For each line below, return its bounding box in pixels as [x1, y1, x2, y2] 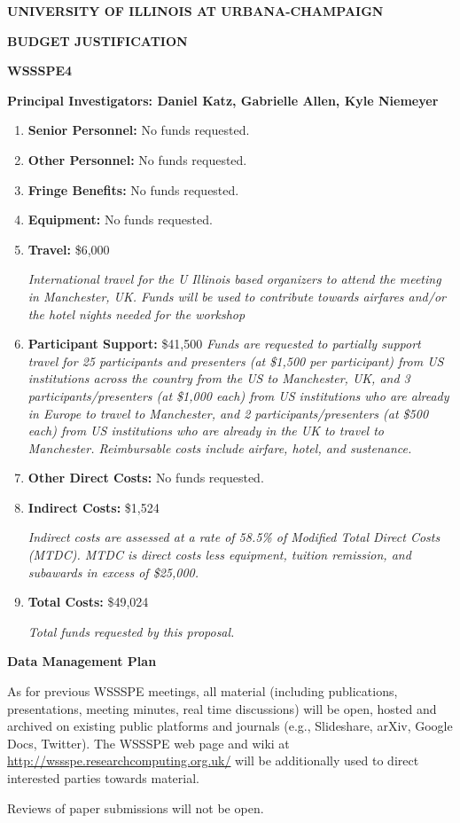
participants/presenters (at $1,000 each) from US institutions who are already [27, 386, 449, 404]
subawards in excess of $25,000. [27, 562, 199, 581]
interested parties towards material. [7, 769, 199, 787]
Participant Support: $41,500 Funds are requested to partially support [27, 334, 421, 353]
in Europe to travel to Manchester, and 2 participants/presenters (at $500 [27, 404, 429, 422]
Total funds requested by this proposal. [27, 622, 235, 640]
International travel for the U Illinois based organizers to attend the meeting [27, 270, 441, 288]
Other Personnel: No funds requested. [27, 150, 247, 169]
